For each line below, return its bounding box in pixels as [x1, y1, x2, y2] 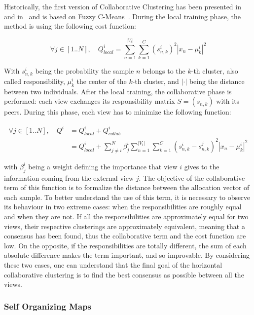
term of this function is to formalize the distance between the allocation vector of [4, 182, 250, 193]
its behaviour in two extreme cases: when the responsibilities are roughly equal [4, 201, 242, 212]
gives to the [184, 161, 219, 171]
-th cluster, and [132, 76, 179, 86]
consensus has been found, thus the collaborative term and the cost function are [4, 231, 246, 241]
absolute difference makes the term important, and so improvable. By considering [4, 250, 250, 260]
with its [216, 96, 240, 106]
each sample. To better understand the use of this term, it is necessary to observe [4, 192, 250, 202]
